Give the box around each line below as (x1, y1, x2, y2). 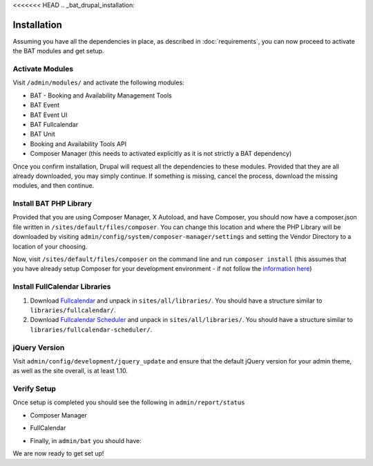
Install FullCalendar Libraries (12, 282, 111, 292)
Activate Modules (12, 64, 74, 74)
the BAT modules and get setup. (12, 47, 104, 55)
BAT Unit (30, 130, 55, 138)
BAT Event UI (30, 111, 68, 119)
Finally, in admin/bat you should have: (30, 436, 142, 445)
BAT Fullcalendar (30, 120, 79, 128)
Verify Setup (12, 384, 57, 394)
